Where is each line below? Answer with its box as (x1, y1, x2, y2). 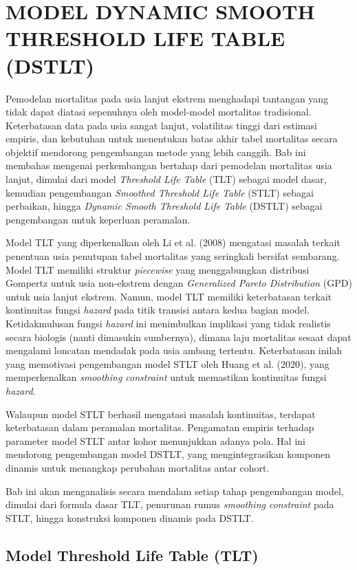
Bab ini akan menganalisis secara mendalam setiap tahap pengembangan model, (6, 483, 344, 498)
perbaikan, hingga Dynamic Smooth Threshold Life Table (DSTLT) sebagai (6, 199, 323, 213)
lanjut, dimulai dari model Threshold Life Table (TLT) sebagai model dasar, (6, 172, 327, 186)
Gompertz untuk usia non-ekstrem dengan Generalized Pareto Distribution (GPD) (6, 276, 352, 290)
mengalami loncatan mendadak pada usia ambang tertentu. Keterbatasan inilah (6, 343, 343, 358)
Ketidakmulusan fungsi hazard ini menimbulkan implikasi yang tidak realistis (6, 316, 331, 330)
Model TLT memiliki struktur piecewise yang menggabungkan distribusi (6, 262, 310, 276)
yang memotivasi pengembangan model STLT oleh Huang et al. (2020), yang (6, 356, 329, 371)
